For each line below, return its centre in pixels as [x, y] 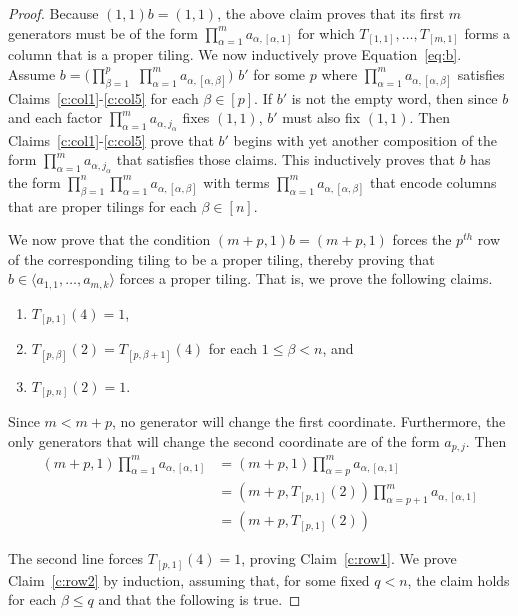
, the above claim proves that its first [331, 13]
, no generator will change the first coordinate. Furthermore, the [308, 421]
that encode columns [433, 181]
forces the [422, 239]
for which [326, 32]
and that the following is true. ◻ [199, 599]
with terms [236, 181]
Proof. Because [53, 13]
